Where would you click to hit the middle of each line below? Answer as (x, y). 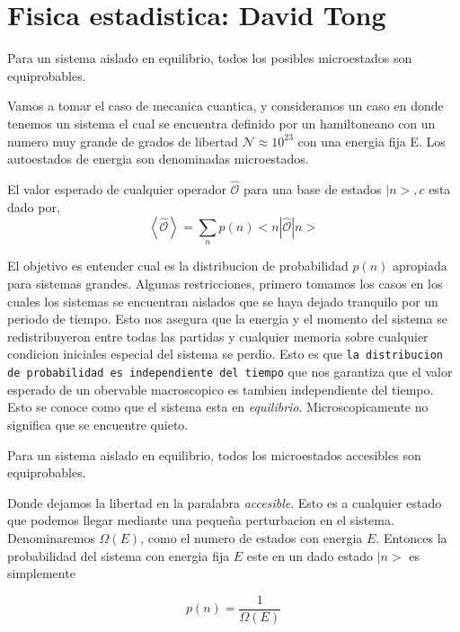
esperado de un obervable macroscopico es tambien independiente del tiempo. (221, 389)
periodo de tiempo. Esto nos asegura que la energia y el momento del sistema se (227, 319)
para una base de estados (313, 188)
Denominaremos (51, 537)
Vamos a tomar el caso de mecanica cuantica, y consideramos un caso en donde (226, 106)
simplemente (41, 573)
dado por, (34, 206)
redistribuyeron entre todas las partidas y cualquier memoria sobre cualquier (218, 336)
